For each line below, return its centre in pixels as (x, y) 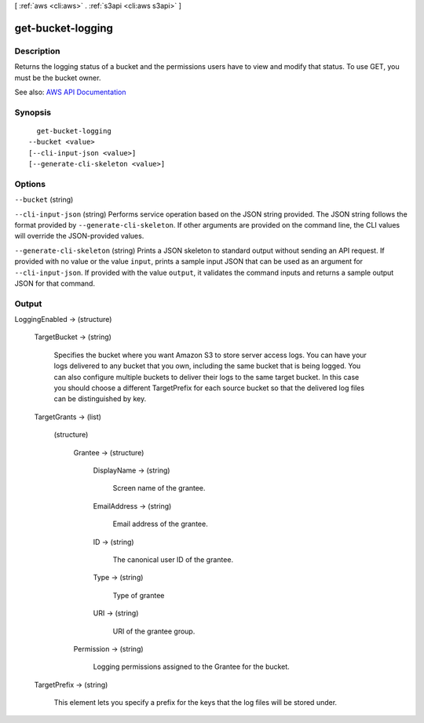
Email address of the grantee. (160, 524)
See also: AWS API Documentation (70, 92)
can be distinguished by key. (100, 399)
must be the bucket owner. (58, 78)
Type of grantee (139, 595)
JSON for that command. (55, 283)
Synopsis (33, 112)
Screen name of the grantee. (159, 488)
